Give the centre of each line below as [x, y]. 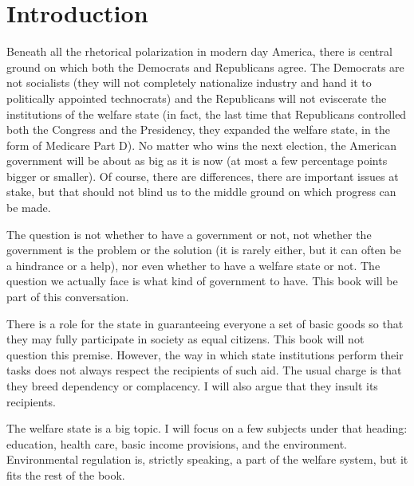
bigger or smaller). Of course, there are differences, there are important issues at [203, 176]
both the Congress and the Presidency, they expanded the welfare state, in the [198, 129]
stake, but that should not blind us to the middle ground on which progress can [201, 192]
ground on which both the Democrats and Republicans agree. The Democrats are [205, 67]
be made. [29, 208]
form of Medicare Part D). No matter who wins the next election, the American [202, 145]
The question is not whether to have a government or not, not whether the [189, 234]
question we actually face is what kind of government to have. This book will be [202, 281]
